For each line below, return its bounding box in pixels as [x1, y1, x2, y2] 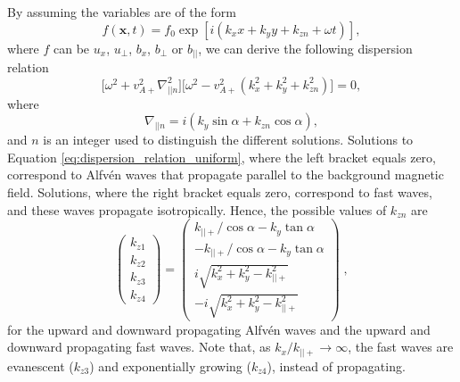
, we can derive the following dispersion [198, 38, 413, 57]
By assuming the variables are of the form [7, 3, 236, 21]
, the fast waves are [348, 337, 454, 356]
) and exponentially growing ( [89, 356, 251, 375]
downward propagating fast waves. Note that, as [7, 337, 271, 356]
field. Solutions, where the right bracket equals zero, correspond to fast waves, [7, 183, 432, 202]
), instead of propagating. [267, 356, 406, 375]
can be [53, 38, 90, 57]
